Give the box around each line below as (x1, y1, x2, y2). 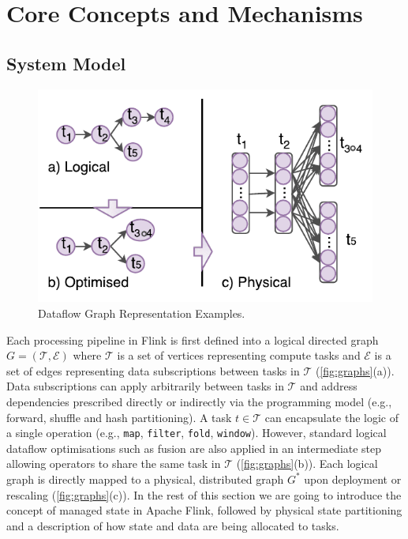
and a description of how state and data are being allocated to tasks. (6, 517, 339, 533)
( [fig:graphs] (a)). (315, 362, 395, 379)
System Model (6, 51, 126, 75)
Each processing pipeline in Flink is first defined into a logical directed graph (6, 331, 379, 348)
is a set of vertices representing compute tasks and (117, 347, 361, 364)
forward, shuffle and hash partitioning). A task (6, 409, 232, 425)
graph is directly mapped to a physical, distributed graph (6, 470, 284, 487)
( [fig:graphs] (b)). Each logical (236, 455, 378, 472)
